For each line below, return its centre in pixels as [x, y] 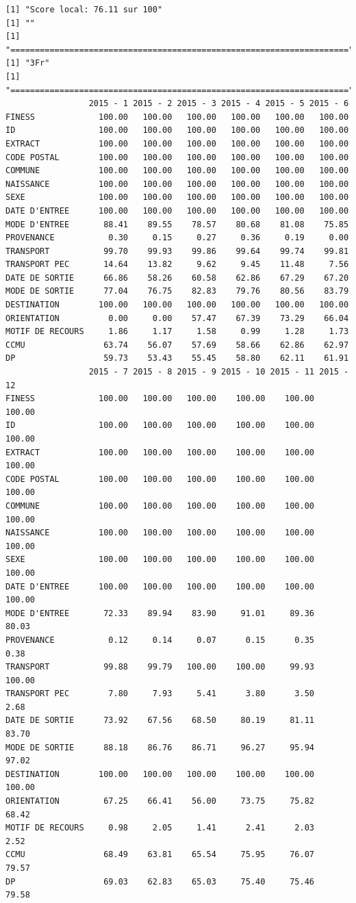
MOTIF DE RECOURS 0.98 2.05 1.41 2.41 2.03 [160, 828]
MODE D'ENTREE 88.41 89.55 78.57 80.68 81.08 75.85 [177, 224]
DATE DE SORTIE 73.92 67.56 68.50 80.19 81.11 [160, 721]
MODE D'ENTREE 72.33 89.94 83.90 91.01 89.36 [160, 613]
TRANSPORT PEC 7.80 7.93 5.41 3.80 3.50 [160, 694]
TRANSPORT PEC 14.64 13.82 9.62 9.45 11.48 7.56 [177, 265]
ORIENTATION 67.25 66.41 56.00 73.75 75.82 [160, 801]
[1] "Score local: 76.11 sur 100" [84, 10]
